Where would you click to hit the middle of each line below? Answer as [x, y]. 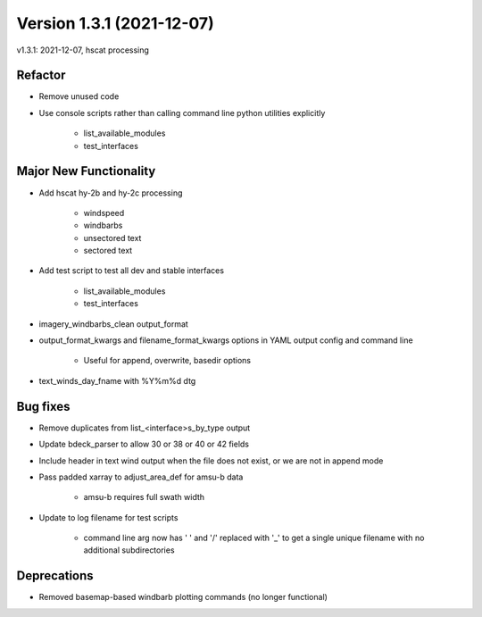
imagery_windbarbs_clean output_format [114, 324]
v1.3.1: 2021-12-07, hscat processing [83, 50]
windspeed [104, 213]
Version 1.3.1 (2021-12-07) [115, 23]
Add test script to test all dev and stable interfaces [132, 271]
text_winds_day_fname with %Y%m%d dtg [117, 380]
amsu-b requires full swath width [144, 497]
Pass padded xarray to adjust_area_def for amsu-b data [141, 477]
